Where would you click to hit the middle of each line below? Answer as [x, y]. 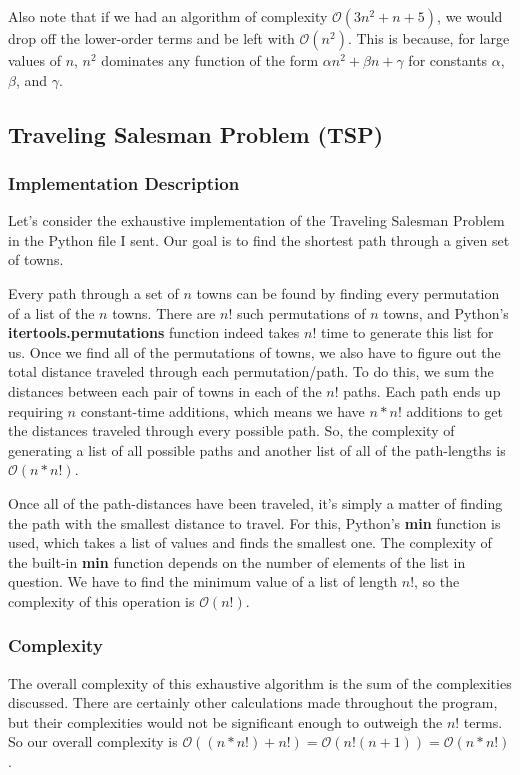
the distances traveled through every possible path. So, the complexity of [231, 430]
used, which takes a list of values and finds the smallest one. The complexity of [250, 542]
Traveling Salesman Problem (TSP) [196, 133]
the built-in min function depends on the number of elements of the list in [237, 561]
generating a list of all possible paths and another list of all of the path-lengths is [257, 449]
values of [34, 60]
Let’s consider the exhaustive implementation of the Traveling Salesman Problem [256, 220]
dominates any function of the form [210, 60]
